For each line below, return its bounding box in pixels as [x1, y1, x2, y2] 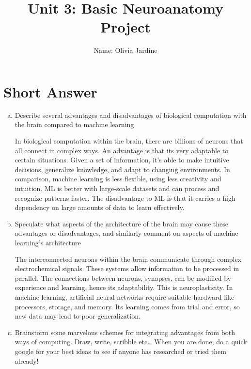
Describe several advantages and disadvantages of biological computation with [15, 110, 247, 120]
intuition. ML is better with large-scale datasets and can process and [15, 183, 220, 193]
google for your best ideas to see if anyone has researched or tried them [15, 346, 226, 356]
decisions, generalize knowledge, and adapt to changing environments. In [15, 164, 230, 174]
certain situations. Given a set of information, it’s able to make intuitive [15, 155, 229, 165]
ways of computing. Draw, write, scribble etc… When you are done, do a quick [15, 337, 247, 347]
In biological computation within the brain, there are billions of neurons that [15, 136, 243, 146]
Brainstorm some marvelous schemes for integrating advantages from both [15, 327, 235, 337]
